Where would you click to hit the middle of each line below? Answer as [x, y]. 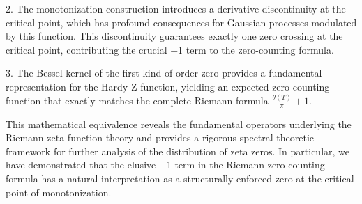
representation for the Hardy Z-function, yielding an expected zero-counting [168, 86]
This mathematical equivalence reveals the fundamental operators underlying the [179, 124]
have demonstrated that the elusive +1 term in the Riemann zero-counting [165, 165]
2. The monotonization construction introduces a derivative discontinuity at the [176, 8]
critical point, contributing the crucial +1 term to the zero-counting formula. [170, 49]
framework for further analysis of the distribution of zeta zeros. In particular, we [178, 151]
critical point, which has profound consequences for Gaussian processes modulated [181, 22]
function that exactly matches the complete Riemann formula [137, 100]
